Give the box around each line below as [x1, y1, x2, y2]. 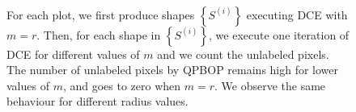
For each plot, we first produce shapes [6, 6, 195, 23]
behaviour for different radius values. [6, 93, 189, 110]
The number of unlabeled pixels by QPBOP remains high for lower [6, 61, 339, 78]
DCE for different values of [6, 45, 140, 62]
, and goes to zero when [62, 77, 181, 93]
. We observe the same [214, 77, 326, 93]
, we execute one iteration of [209, 26, 350, 43]
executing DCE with [246, 6, 348, 23]
